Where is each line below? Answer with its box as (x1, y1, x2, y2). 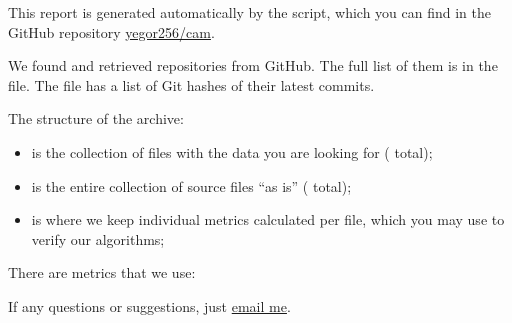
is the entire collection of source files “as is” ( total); (31, 175, 352, 196)
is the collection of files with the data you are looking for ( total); (31, 141, 433, 162)
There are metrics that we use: (8, 262, 196, 283)
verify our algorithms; (31, 228, 165, 249)
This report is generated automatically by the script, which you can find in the (8, 2, 492, 22)
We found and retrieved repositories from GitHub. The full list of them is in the (8, 55, 498, 76)
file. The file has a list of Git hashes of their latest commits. (8, 74, 375, 95)
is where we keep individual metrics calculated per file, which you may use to (31, 209, 505, 230)
